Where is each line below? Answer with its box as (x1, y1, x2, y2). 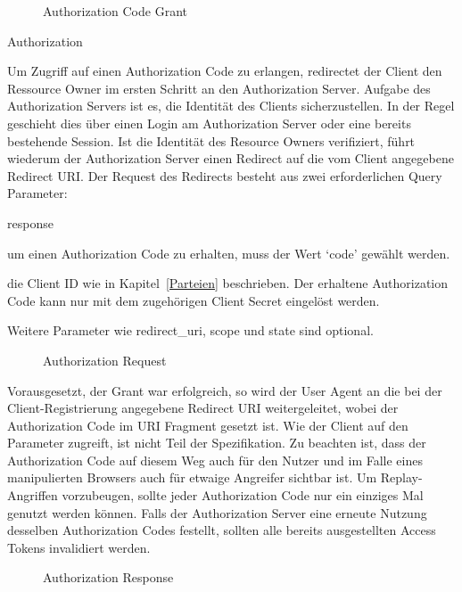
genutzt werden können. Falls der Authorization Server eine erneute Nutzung (7, 503, 427, 522)
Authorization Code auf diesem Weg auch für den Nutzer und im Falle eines (7, 450, 423, 469)
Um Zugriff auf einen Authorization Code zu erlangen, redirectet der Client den (7, 62, 442, 80)
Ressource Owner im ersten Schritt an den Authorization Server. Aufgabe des (7, 78, 431, 97)
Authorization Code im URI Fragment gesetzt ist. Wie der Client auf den (7, 415, 408, 434)
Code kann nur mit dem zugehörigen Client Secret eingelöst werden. (7, 291, 380, 309)
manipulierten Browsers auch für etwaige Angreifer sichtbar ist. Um (7, 468, 377, 487)
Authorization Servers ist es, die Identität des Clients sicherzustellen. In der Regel (7, 96, 455, 115)
